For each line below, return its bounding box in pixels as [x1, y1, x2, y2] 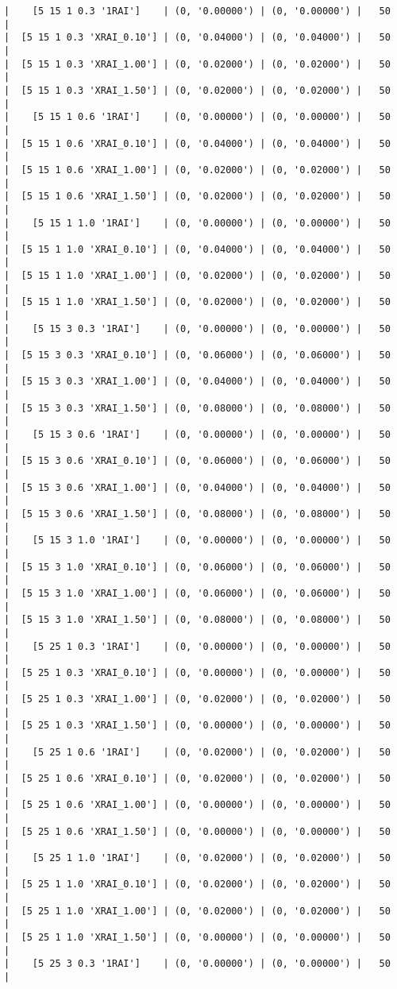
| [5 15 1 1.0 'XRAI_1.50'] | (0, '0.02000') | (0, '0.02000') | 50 [4, 296, 391, 308]
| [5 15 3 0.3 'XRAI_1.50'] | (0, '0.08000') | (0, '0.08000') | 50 [4, 402, 391, 414]
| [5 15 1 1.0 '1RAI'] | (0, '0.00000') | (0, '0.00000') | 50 [4, 217, 391, 229]
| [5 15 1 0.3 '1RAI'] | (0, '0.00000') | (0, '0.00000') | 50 [4, 6, 391, 17]
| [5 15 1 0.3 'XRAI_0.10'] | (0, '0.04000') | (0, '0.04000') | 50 [4, 32, 391, 44]
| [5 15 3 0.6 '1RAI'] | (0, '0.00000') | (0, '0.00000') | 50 [4, 429, 391, 440]
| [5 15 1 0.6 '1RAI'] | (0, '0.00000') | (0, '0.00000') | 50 [4, 111, 391, 123]
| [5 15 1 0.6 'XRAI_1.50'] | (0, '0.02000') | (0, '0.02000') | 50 [4, 191, 391, 203]
